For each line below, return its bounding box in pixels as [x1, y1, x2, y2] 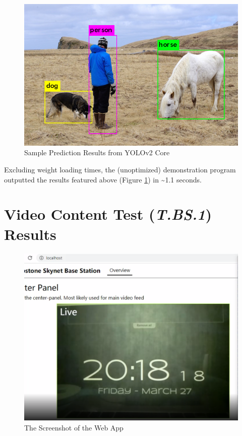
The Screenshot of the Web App [24, 422, 124, 432]
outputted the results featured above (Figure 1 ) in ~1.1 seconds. [4, 174, 202, 184]
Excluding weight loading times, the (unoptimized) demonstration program [4, 164, 236, 175]
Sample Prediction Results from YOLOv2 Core [24, 147, 170, 158]
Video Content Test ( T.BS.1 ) [4, 204, 212, 225]
